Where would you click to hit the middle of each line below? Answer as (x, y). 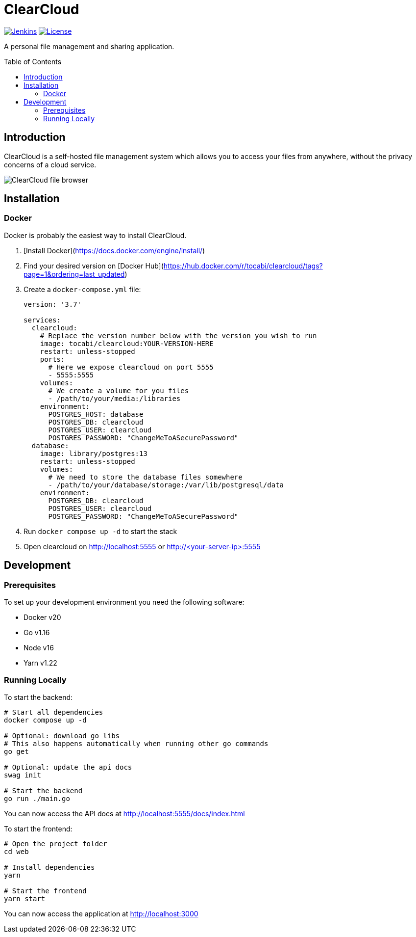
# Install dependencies (49, 867)
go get (16, 751)
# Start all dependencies (54, 712)
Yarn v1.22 (40, 663)
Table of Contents (33, 61)
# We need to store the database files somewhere (145, 477)
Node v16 (39, 648)
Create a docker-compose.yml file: (82, 289)
